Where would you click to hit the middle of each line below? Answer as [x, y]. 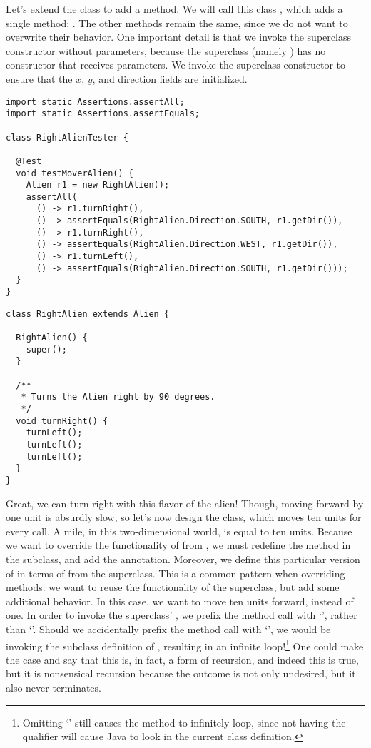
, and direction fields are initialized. [170, 78]
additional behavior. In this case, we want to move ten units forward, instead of [180, 601]
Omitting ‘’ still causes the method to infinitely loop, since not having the [184, 722]
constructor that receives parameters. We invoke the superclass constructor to [176, 65]
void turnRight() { [62, 421]
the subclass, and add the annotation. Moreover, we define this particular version [183, 559]
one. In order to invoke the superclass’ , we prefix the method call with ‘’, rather [182, 615]
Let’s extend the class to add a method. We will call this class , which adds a [174, 9]
